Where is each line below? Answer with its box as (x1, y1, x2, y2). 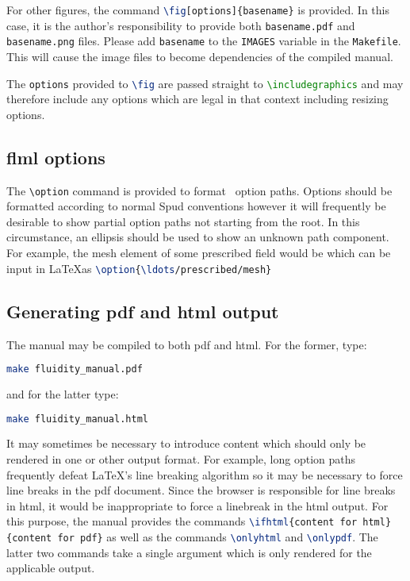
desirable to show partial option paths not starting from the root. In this (6, 213, 360, 229)
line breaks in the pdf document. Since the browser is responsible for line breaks (6, 482, 396, 498)
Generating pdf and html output (6, 298, 279, 323)
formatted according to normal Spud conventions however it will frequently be (6, 198, 386, 214)
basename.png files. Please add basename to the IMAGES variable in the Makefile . (6, 33, 401, 49)
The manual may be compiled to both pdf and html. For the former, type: (6, 336, 367, 352)
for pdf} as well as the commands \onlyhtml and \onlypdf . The (57, 529, 378, 545)
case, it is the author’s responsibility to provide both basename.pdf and (6, 17, 355, 33)
